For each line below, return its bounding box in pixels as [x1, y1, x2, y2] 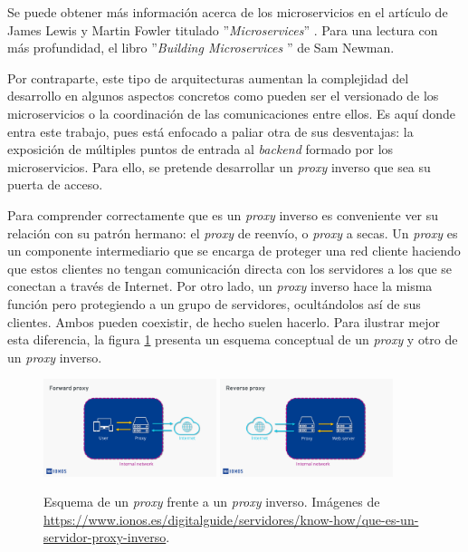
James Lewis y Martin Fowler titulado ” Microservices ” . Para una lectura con [7, 20, 438, 39]
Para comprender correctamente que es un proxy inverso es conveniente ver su [7, 205, 439, 224]
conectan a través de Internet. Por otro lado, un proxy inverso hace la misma [7, 276, 433, 295]
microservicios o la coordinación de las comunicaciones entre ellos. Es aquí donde [7, 103, 456, 122]
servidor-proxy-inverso [43, 528, 167, 547]
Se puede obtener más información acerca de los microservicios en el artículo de [7, 3, 448, 21]
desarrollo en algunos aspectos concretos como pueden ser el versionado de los [7, 86, 439, 105]
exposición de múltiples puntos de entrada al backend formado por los [7, 140, 394, 159]
